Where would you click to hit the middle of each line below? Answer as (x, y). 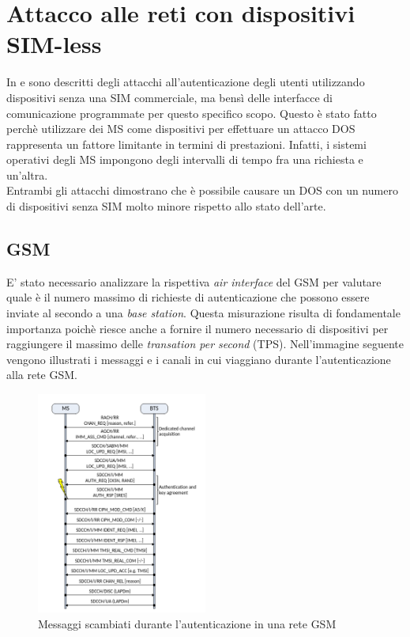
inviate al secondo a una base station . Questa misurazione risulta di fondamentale (203, 313)
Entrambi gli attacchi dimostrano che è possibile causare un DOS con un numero (202, 190)
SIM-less (54, 44)
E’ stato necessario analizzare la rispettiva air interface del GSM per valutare (194, 281)
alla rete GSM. (42, 375)
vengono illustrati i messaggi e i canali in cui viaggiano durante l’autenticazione (199, 359)
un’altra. (27, 174)
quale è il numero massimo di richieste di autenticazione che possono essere (188, 297)
